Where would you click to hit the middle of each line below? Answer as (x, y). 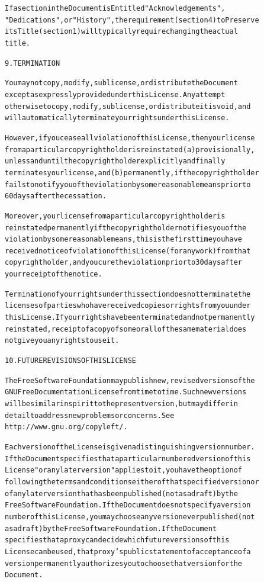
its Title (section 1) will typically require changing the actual (121, 32)
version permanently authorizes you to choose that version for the (123, 563)
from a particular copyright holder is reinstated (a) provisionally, (130, 149)
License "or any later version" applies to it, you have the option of (123, 470)
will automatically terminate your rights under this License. (117, 118)
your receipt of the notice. (54, 274)
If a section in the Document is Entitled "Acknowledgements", (115, 8)
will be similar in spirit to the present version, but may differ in (121, 404)
